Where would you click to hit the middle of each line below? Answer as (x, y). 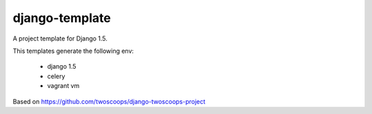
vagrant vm (63, 86)
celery (56, 76)
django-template (62, 18)
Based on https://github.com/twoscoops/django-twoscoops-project (109, 101)
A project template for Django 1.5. (60, 38)
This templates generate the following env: (73, 51)
